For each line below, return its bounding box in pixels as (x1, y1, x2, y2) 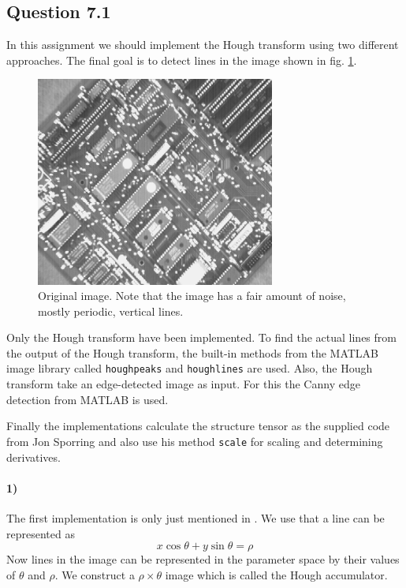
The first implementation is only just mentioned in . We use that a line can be (6, 509, 385, 526)
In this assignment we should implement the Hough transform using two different (6, 36, 399, 53)
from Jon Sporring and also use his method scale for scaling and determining (6, 433, 383, 449)
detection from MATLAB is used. (6, 391, 169, 407)
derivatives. (6, 448, 61, 465)
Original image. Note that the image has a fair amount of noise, (38, 287, 346, 304)
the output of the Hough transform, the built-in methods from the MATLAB (6, 344, 379, 361)
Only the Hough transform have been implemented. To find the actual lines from (6, 329, 397, 346)
